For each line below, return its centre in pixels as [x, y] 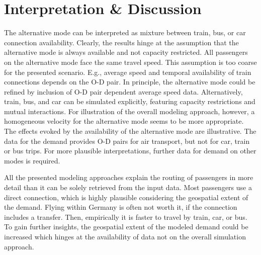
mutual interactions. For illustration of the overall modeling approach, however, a [129, 111]
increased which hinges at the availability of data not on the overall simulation [125, 236]
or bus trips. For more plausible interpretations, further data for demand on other [130, 151]
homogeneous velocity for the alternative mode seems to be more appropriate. [124, 121]
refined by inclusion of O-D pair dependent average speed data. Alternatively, [123, 91]
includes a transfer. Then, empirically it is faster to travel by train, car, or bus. [126, 217]
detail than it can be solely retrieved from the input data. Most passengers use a [128, 187]
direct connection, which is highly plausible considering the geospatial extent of [126, 197]
